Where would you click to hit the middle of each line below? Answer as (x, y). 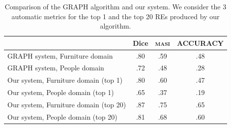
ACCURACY (200, 43)
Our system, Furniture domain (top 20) (67, 104)
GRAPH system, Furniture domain (60, 55)
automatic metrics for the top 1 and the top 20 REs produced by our (115, 16)
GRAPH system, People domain (56, 68)
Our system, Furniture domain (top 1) (65, 80)
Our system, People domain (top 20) (62, 116)
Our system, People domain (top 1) (61, 92)
